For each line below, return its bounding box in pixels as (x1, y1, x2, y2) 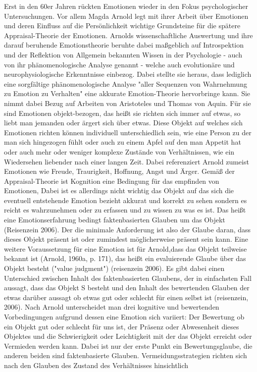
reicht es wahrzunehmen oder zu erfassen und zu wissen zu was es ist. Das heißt (4, 205, 246, 215)
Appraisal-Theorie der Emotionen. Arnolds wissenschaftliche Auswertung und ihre (4, 30, 253, 40)
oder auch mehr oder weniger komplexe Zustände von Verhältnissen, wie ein (4, 146, 235, 157)
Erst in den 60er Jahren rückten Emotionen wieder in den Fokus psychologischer (4, 1, 248, 11)
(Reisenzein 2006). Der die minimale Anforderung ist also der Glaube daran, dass (4, 224, 251, 234)
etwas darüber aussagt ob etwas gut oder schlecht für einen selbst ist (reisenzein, (4, 292, 249, 302)
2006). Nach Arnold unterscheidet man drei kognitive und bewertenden (4, 302, 219, 312)
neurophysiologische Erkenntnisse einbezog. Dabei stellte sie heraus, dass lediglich (4, 69, 252, 79)
